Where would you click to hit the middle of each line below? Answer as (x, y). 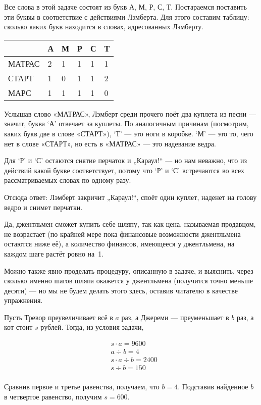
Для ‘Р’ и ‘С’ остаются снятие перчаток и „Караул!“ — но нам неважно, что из (125, 160)
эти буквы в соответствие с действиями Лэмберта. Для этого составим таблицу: (127, 16)
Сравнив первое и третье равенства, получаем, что (82, 387)
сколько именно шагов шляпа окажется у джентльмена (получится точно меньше (128, 281)
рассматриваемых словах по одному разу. (68, 180)
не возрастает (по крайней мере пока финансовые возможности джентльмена (122, 234)
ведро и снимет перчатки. (43, 207)
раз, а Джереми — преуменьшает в (175, 317)
